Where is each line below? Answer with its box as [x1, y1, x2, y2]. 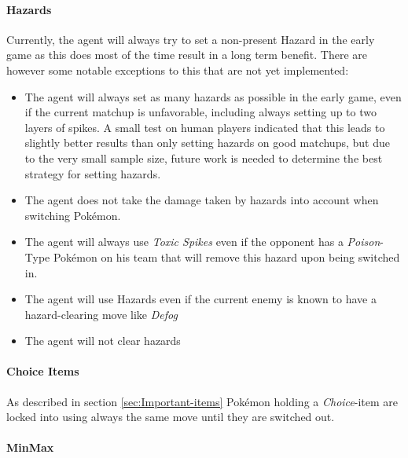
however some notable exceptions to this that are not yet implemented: [6, 61, 349, 78]
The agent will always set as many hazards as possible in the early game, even [24, 88, 402, 104]
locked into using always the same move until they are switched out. [6, 409, 335, 425]
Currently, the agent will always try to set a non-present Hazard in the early [6, 31, 375, 47]
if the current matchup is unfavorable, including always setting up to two [24, 104, 377, 120]
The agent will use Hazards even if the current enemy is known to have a [24, 291, 377, 307]
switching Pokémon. [24, 207, 121, 223]
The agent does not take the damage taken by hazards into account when [24, 192, 379, 208]
